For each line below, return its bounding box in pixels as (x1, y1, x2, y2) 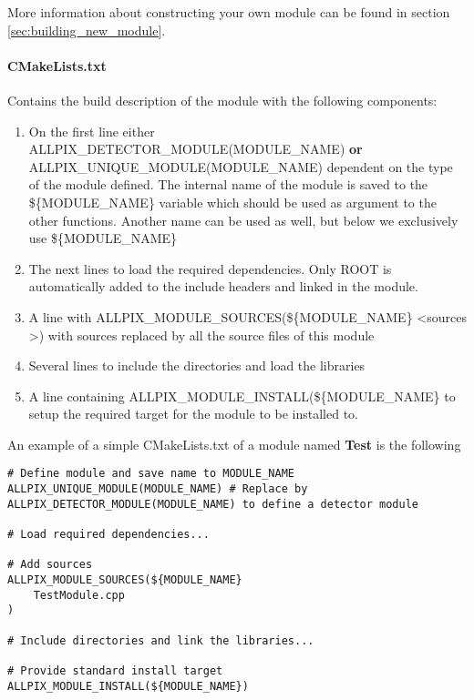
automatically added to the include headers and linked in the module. (28, 277, 418, 296)
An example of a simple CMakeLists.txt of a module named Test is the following (7, 434, 461, 453)
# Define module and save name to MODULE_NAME (7, 467, 294, 481)
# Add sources (7, 558, 93, 572)
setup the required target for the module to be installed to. (28, 404, 359, 423)
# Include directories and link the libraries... (7, 634, 314, 647)
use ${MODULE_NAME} (28, 228, 178, 248)
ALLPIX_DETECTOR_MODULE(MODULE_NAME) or (28, 139, 363, 158)
